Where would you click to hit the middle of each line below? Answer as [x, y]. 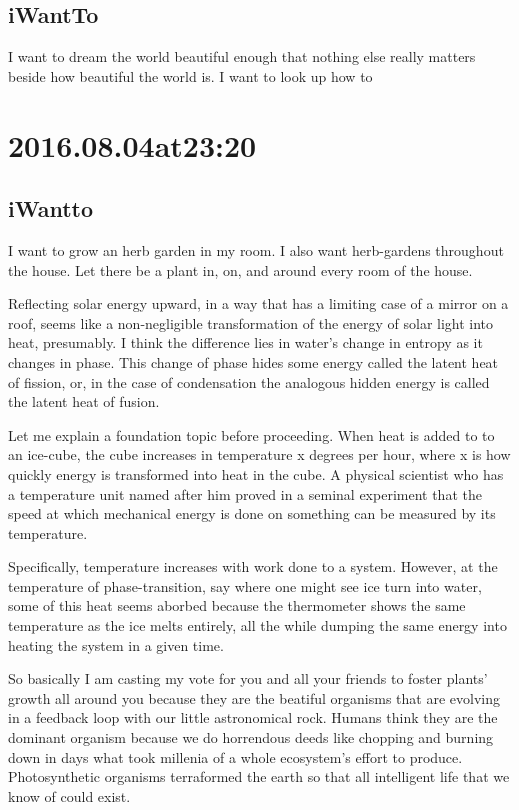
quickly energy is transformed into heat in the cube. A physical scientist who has [256, 473]
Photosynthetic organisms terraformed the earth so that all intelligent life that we [259, 776]
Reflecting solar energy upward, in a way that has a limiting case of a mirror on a [258, 303]
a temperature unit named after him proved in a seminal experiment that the [245, 493]
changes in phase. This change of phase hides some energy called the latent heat [253, 361]
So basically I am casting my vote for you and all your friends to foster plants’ [248, 678]
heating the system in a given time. [116, 644]
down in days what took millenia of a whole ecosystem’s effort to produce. [235, 756]
